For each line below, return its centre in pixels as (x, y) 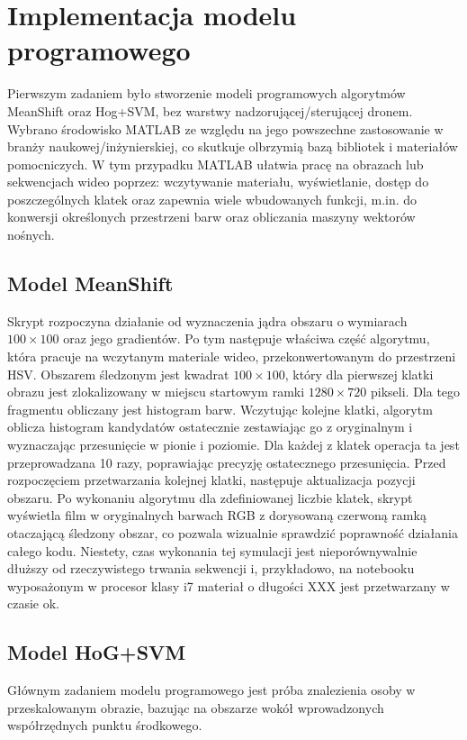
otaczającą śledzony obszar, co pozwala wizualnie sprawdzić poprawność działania (233, 532)
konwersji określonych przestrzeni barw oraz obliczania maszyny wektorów (211, 217)
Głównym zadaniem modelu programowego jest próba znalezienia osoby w (211, 690)
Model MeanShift (90, 283)
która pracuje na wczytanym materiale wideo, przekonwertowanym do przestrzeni (232, 356)
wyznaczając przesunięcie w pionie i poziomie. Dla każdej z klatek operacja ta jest (233, 445)
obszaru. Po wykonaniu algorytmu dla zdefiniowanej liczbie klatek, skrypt (210, 497)
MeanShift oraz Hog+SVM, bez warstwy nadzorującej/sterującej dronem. (210, 110)
